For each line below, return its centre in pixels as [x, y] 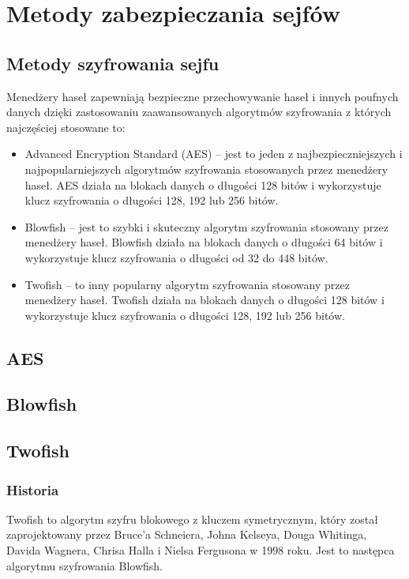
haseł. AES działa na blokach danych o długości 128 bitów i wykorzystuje [203, 184]
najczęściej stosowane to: [66, 127]
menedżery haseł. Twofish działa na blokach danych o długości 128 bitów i [204, 300]
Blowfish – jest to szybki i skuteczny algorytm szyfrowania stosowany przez [206, 226]
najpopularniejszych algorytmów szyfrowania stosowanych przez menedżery [206, 169]
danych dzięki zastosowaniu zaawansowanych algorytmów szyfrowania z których [199, 112]
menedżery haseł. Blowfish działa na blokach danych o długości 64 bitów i [204, 242]
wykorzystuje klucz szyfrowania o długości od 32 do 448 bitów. [176, 257]
